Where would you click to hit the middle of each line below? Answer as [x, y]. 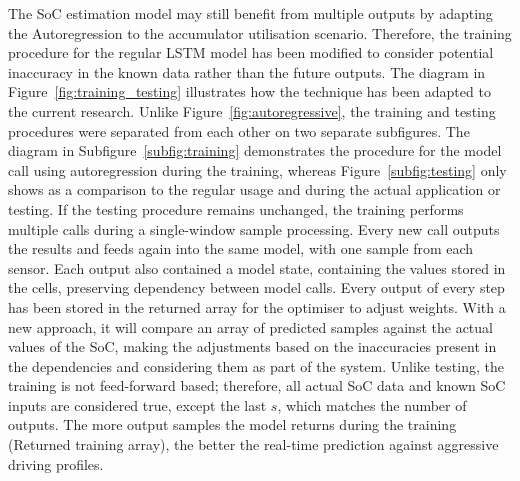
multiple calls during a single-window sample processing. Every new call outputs [254, 228]
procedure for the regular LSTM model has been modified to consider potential [251, 52]
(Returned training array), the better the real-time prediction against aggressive [253, 444]
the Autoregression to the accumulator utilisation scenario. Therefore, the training [260, 32]
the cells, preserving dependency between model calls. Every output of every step [256, 287]
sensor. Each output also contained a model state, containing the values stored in [257, 267]
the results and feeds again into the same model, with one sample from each [241, 248]
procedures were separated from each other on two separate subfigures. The [239, 130]
